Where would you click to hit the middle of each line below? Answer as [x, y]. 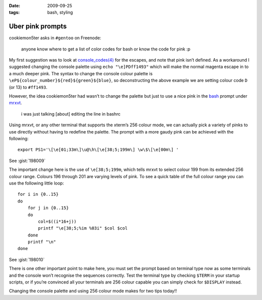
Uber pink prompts [38, 26]
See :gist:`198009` [27, 161]
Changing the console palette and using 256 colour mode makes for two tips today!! [93, 291]
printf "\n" [42, 242]
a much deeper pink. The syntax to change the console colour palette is [81, 73]
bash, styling [60, 13]
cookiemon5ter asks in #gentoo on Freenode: [55, 38]
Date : [15, 6]
